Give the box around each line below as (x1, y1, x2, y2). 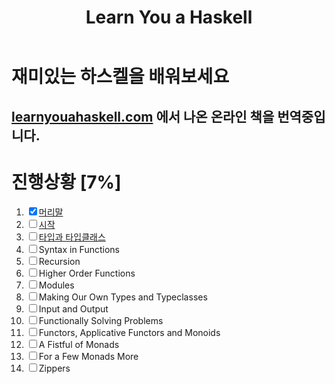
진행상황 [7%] (11, 171, 122, 193)
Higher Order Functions (38, 267, 136, 279)
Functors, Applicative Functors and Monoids (38, 326, 221, 338)
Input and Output (38, 302, 109, 315)
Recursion (38, 255, 81, 267)
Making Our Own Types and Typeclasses (38, 291, 208, 303)
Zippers (38, 362, 71, 374)
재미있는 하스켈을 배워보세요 (11, 66, 230, 88)
